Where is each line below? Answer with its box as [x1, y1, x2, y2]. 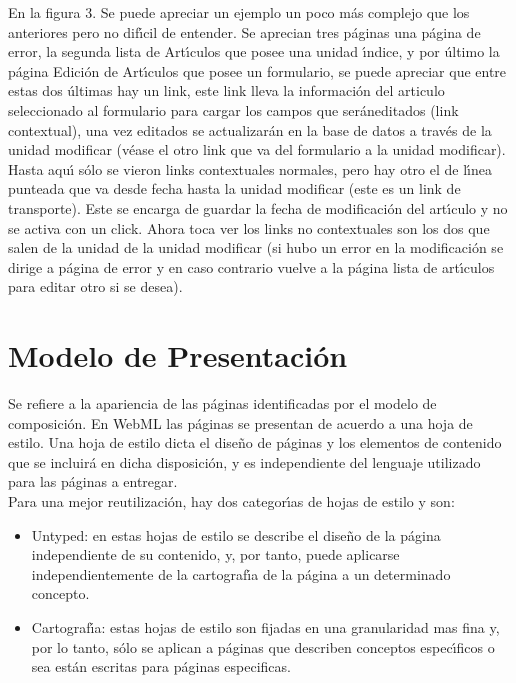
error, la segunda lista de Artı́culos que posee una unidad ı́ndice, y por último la [8, 41, 500, 62]
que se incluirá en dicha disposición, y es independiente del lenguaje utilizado [8, 451, 481, 472]
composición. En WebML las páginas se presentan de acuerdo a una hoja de [8, 412, 473, 433]
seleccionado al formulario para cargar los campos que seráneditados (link [8, 99, 459, 120]
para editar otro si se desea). [8, 276, 183, 297]
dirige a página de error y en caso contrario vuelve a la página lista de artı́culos [8, 256, 495, 277]
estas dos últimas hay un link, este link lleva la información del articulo [8, 80, 445, 101]
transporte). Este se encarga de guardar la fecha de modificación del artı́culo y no [8, 197, 508, 218]
